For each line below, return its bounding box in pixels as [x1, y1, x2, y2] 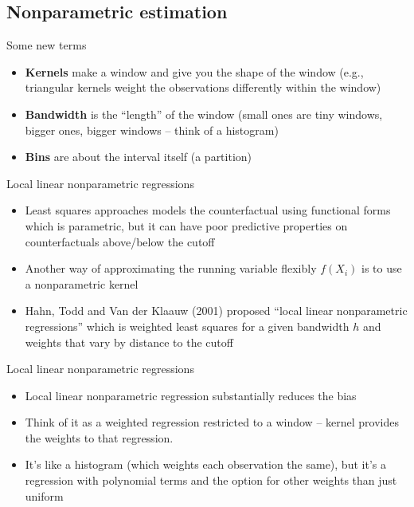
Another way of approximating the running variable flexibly [25, 260, 317, 277]
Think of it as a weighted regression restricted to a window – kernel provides [25, 414, 399, 430]
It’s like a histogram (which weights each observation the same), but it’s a [25, 456, 386, 473]
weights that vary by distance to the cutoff [25, 333, 233, 350]
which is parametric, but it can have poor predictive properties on [25, 217, 348, 234]
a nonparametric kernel [25, 275, 139, 292]
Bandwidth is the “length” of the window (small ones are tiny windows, [25, 105, 383, 122]
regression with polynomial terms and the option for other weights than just [25, 472, 397, 489]
